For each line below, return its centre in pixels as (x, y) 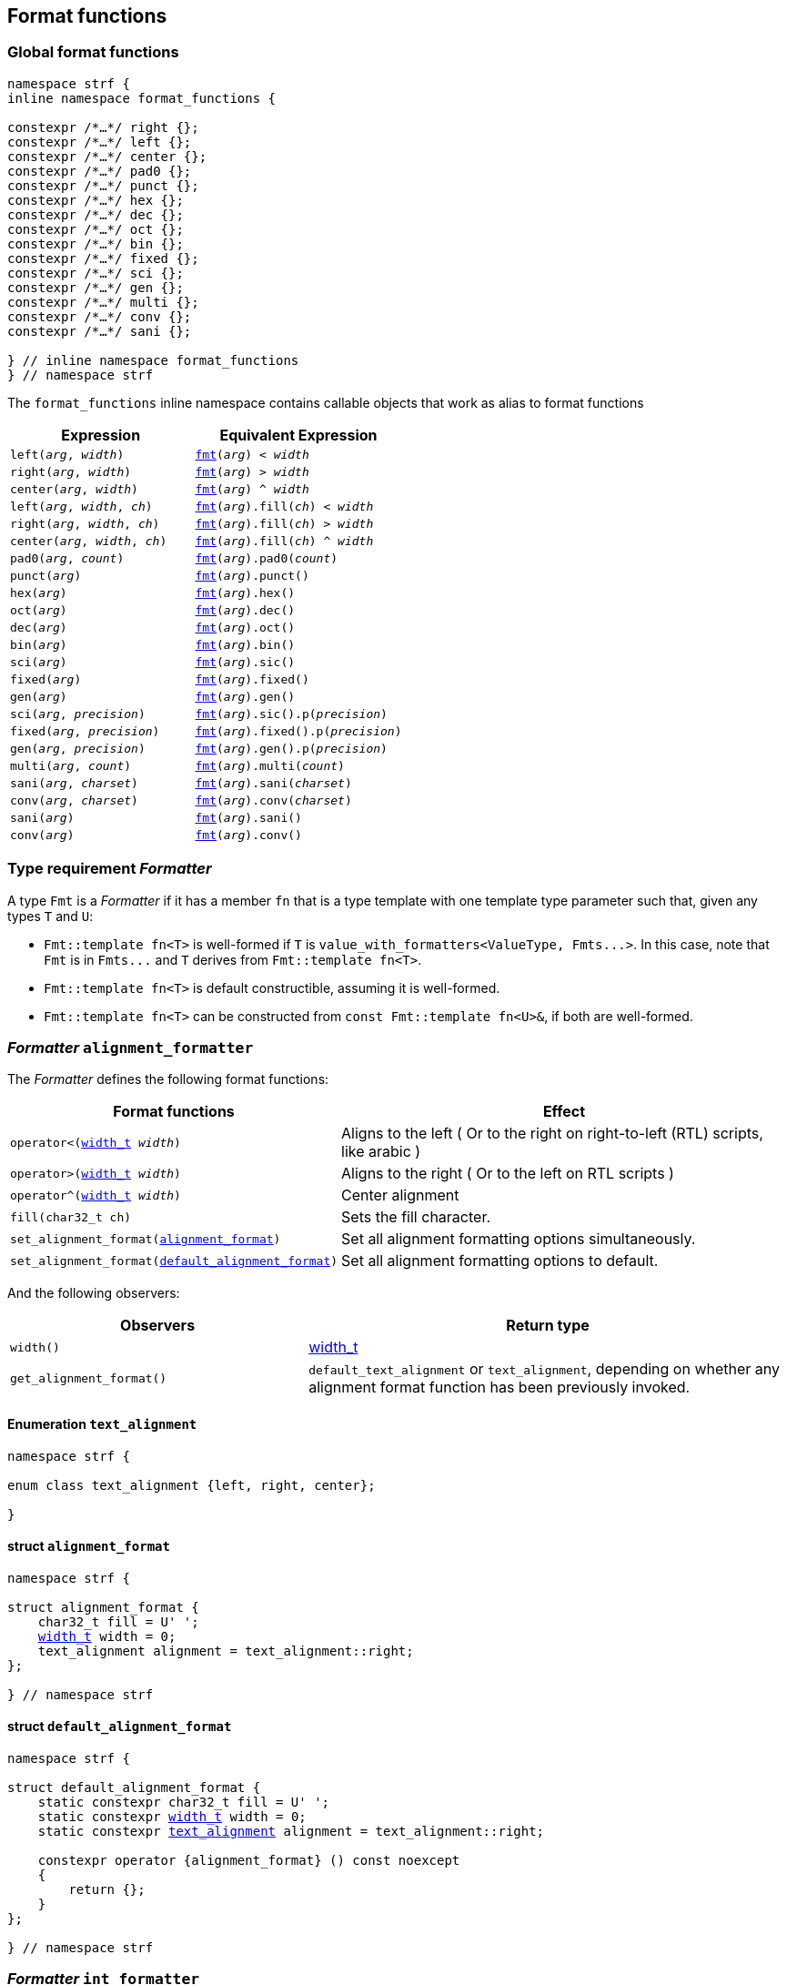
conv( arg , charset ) (74, 800)
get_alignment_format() (89, 1378)
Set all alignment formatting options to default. (500, 1261)
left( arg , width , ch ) (81, 506)
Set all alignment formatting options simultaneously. (519, 1239)
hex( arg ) (39, 592)
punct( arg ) (46, 575)
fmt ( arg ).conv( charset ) (273, 800)
